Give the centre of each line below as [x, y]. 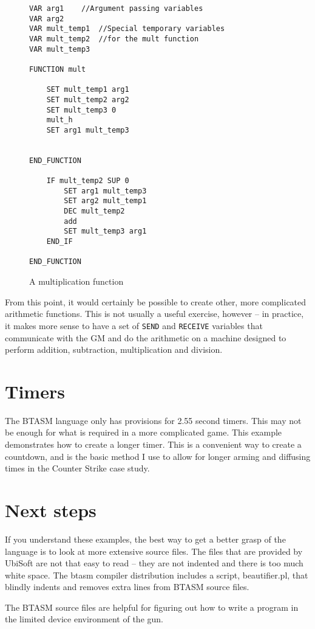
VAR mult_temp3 [60, 49]
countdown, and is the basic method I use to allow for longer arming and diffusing [158, 456]
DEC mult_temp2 [94, 211]
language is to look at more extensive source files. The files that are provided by [154, 551]
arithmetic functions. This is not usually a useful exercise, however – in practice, [154, 314]
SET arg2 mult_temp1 [105, 201]
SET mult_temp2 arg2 [88, 99]
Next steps [51, 509]
